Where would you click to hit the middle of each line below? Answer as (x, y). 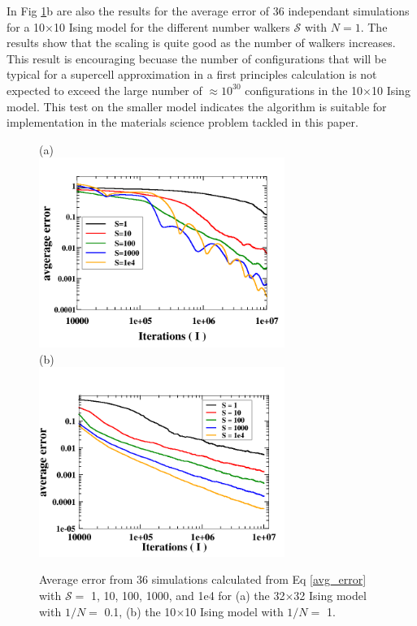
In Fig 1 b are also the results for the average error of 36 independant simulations (208, 11)
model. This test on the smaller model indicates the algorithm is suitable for (197, 106)
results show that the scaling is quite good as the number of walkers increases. (201, 43)
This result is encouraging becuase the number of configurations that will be (197, 58)
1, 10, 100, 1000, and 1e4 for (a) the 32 (188, 595)
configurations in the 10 (304, 90)
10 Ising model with (234, 611)
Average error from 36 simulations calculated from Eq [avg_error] (203, 579)
